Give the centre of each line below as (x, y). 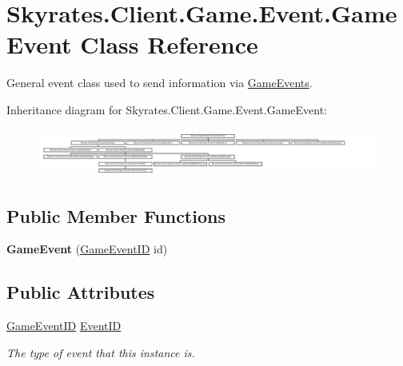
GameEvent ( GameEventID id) (87, 249)
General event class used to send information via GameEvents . (160, 83)
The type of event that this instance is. (101, 352)
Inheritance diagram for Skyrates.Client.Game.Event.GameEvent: (167, 109)
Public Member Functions (116, 215)
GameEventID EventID (64, 326)
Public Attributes (81, 292)
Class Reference (169, 44)
